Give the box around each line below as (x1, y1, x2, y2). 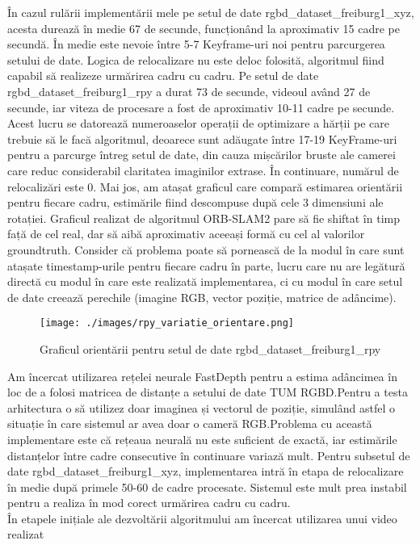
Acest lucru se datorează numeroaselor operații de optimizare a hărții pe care (7, 115, 390, 132)
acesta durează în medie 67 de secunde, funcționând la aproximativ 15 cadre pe (7, 19, 400, 36)
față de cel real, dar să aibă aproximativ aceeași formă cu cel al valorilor (7, 225, 365, 242)
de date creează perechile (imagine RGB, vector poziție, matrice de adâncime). (7, 288, 397, 305)
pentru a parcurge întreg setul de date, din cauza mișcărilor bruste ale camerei (7, 146, 396, 163)
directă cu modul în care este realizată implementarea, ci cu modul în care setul (7, 273, 403, 290)
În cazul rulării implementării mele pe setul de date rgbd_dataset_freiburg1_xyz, (7, 4, 414, 20)
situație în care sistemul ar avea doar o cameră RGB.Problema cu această (7, 415, 372, 432)
